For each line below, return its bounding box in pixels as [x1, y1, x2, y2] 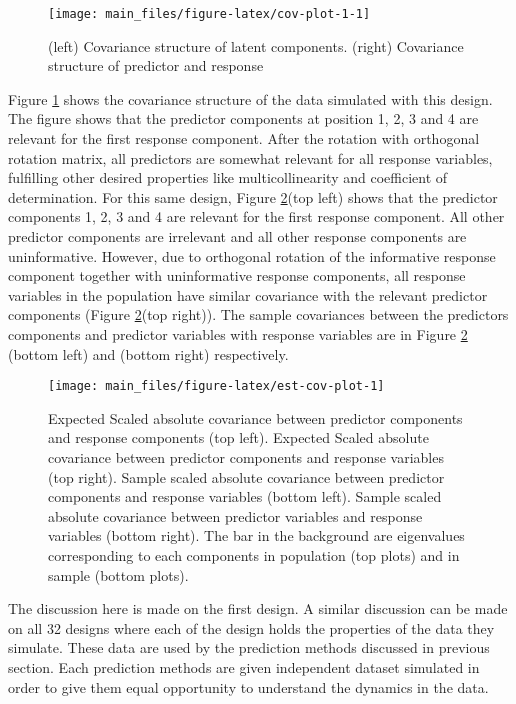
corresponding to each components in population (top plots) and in [48, 544, 460, 565]
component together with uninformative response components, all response [8, 265, 466, 286]
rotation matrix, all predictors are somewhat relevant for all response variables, [8, 147, 493, 168]
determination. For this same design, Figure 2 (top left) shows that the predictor [8, 186, 498, 207]
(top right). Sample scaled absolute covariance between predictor [48, 466, 445, 487]
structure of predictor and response [48, 55, 264, 76]
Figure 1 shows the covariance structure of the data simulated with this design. [8, 88, 493, 109]
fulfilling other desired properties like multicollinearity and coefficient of [8, 167, 448, 188]
